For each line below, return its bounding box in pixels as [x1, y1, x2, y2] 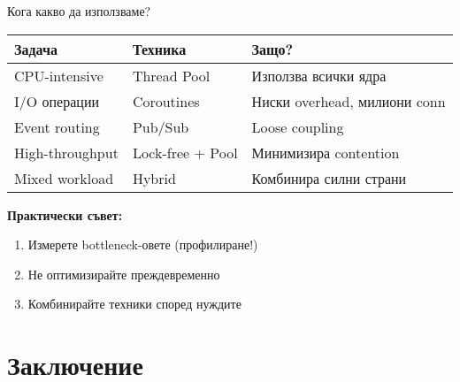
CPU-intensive [14, 65, 103, 86]
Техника [132, 38, 187, 59]
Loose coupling [251, 116, 344, 137]
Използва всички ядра [251, 65, 387, 86]
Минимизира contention [251, 141, 400, 163]
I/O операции [14, 90, 100, 111]
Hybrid [132, 167, 176, 188]
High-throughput [14, 141, 119, 163]
